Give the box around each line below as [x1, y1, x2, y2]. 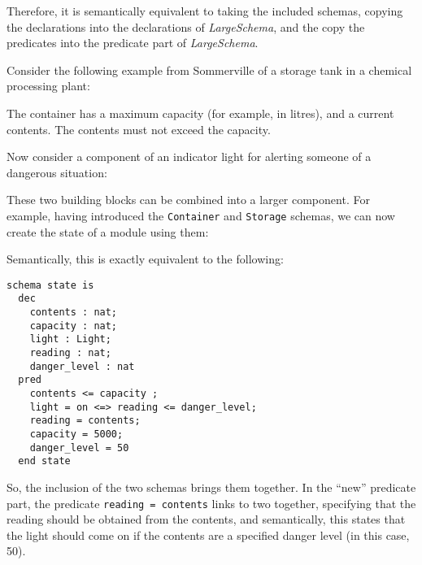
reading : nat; [29, 347, 111, 359]
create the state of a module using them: [7, 223, 209, 240]
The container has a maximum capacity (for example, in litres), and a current [7, 104, 394, 121]
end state [18, 455, 71, 467]
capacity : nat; [29, 319, 118, 332]
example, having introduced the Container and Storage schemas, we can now [7, 206, 395, 224]
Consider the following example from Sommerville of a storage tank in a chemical [7, 61, 412, 78]
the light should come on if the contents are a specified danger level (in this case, [7, 526, 410, 543]
